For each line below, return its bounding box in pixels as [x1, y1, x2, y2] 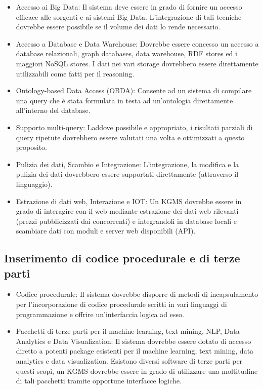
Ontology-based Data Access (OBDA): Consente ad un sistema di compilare [16, 85, 252, 96]
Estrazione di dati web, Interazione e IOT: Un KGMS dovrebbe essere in [16, 196, 242, 206]
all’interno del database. [16, 105, 91, 115]
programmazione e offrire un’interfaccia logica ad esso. [16, 308, 184, 319]
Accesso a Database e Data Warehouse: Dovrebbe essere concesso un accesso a [16, 38, 259, 49]
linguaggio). [16, 178, 53, 189]
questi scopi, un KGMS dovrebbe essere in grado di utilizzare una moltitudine [16, 365, 258, 376]
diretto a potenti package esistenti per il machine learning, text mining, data [16, 345, 254, 356]
